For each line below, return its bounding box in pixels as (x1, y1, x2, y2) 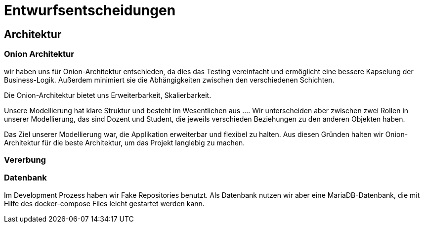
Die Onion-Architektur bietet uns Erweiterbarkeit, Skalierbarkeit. (4, 91, 212, 99)
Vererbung (4, 154, 46, 165)
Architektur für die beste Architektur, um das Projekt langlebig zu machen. (4, 138, 245, 147)
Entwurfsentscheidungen (4, 2, 176, 19)
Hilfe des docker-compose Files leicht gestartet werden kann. (4, 199, 205, 208)
